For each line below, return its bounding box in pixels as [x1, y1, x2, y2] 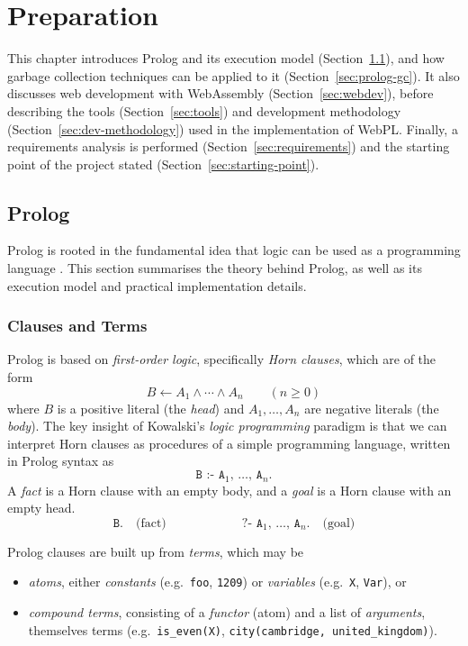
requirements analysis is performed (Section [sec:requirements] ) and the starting [7, 137, 450, 156]
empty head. [7, 498, 76, 517]
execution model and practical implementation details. [7, 276, 307, 295]
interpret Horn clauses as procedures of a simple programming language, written [7, 433, 451, 452]
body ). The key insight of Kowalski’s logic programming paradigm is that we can [7, 416, 447, 435]
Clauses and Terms [7, 314, 148, 337]
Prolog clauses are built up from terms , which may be [7, 541, 304, 560]
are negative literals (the [304, 398, 439, 417]
